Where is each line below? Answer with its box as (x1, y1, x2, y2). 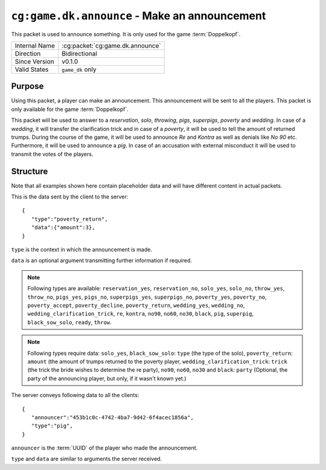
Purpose (11, 81, 44, 92)
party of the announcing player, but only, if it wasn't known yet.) (27, 375, 187, 382)
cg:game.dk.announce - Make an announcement (11, 9, 266, 22)
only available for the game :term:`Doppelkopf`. (11, 106, 129, 113)
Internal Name (14, 41, 56, 49)
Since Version (14, 57, 54, 66)
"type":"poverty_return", (31, 215, 108, 223)
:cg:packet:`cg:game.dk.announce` (61, 41, 161, 49)
